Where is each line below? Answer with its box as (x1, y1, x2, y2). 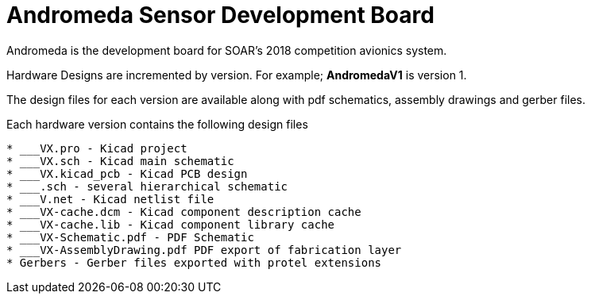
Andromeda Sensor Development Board (6, 2, 435, 29)
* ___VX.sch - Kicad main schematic (6, 154, 234, 167)
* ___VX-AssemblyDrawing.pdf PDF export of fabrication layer (6, 243, 402, 256)
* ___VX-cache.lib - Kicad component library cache (6, 217, 335, 231)
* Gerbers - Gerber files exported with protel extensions (6, 256, 382, 269)
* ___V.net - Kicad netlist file (6, 192, 214, 206)
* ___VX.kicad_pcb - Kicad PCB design (6, 167, 248, 180)
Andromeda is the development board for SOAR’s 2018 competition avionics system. (6, 43, 447, 57)
